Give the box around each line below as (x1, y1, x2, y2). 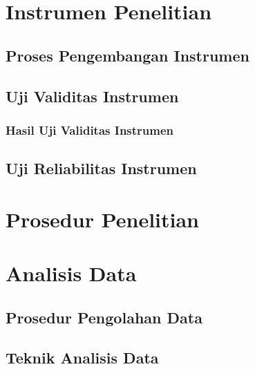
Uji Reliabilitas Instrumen (6, 158, 197, 179)
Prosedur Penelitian (6, 205, 200, 233)
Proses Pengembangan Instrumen (6, 44, 249, 66)
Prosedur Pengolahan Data (6, 306, 202, 328)
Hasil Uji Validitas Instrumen (6, 121, 174, 138)
